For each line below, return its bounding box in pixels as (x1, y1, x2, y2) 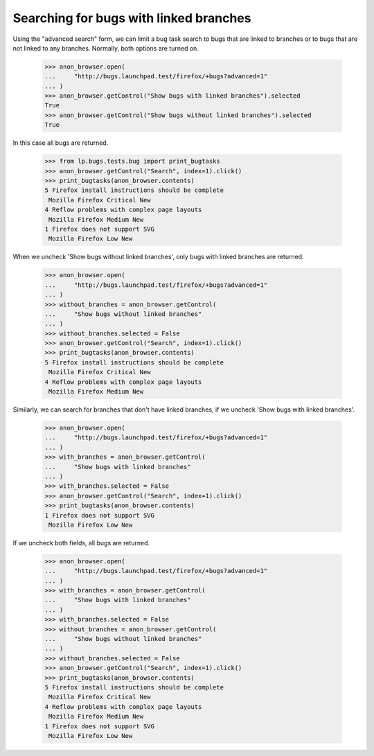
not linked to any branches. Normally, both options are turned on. (12, 44, 199, 52)
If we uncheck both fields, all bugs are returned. (12, 538, 150, 547)
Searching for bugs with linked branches (12, 10, 251, 26)
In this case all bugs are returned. (12, 139, 109, 147)
